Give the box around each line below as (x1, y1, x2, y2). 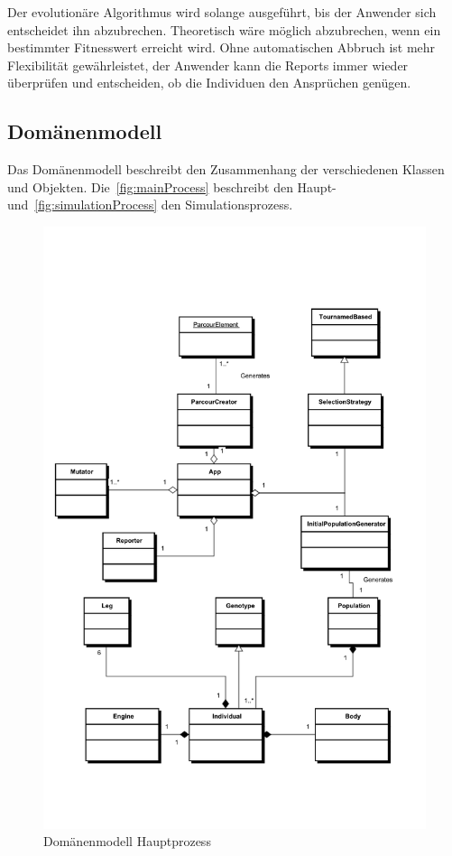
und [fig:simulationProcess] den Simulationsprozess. (7, 195, 293, 214)
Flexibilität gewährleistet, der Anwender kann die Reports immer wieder (7, 55, 409, 74)
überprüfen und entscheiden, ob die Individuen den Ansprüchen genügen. (7, 73, 411, 92)
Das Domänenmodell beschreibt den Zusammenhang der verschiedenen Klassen (7, 160, 445, 179)
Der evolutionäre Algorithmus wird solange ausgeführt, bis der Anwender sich (7, 3, 437, 21)
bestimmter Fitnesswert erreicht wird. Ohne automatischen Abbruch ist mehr (7, 38, 436, 57)
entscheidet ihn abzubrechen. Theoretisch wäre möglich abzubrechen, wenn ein (7, 20, 441, 39)
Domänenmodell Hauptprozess (43, 832, 211, 851)
